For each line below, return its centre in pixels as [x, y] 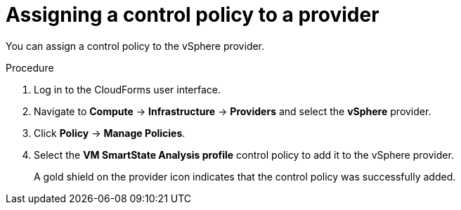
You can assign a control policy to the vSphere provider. [135, 46]
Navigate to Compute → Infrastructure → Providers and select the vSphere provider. [233, 111]
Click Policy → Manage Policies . [110, 133]
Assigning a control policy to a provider [193, 15]
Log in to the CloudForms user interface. [128, 89]
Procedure [30, 67]
